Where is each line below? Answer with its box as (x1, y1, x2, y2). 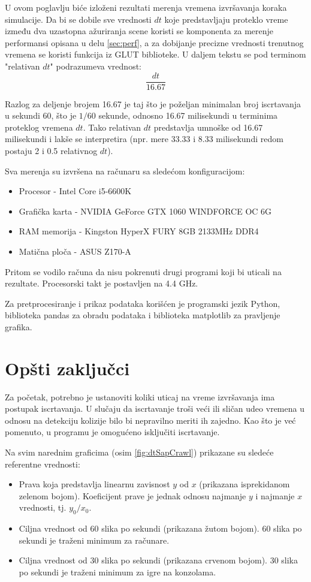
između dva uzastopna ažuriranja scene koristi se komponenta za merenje (5, 25, 274, 37)
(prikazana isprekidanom (199, 478, 290, 490)
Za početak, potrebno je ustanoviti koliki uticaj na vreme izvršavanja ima (5, 390, 275, 403)
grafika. (5, 320, 32, 333)
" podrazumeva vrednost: (50, 59, 141, 72)
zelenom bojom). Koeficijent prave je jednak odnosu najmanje (19, 489, 246, 502)
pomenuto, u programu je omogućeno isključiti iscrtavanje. (5, 426, 220, 438)
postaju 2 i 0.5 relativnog (5, 144, 98, 156)
